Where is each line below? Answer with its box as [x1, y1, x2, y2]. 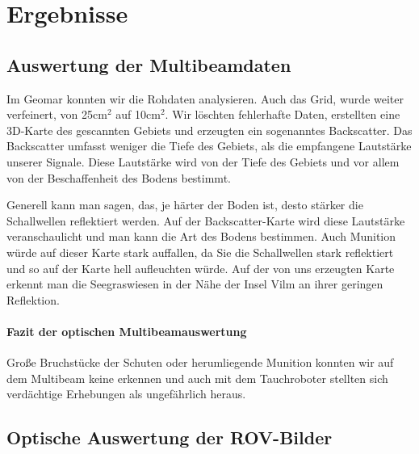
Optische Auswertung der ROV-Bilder [6, 425, 333, 450]
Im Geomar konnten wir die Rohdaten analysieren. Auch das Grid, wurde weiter [6, 90, 404, 107]
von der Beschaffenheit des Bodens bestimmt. [6, 169, 231, 186]
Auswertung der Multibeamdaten [6, 52, 291, 77]
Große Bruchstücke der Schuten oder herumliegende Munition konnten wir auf [6, 354, 394, 371]
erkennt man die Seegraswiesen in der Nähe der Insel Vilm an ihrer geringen [6, 275, 383, 292]
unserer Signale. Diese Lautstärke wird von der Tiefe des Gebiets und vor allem [6, 153, 400, 170]
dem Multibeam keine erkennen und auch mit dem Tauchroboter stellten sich [6, 369, 388, 386]
